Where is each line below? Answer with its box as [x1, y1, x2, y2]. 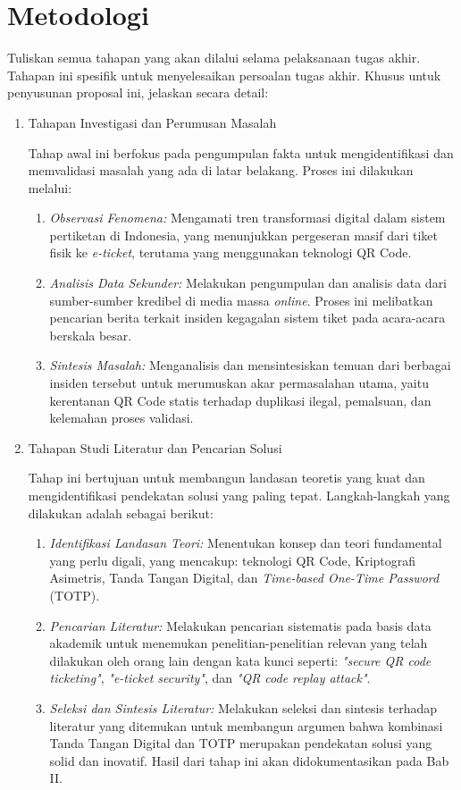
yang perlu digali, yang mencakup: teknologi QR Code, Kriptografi [49, 550, 416, 569]
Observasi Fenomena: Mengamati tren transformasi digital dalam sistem [49, 208, 446, 227]
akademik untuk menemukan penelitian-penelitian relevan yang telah [49, 634, 428, 652]
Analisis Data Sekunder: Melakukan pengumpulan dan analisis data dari [49, 273, 448, 292]
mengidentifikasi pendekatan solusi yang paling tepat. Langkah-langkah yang [28, 486, 450, 504]
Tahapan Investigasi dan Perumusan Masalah [28, 113, 277, 131]
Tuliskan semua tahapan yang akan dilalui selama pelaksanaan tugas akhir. [7, 48, 421, 67]
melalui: [28, 178, 72, 197]
